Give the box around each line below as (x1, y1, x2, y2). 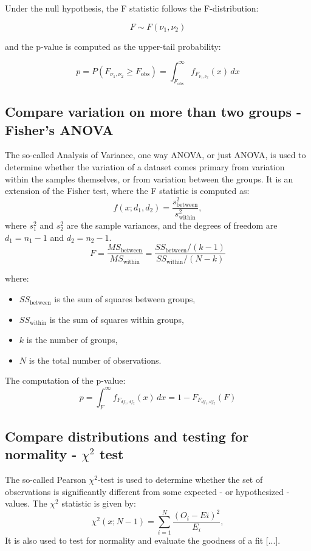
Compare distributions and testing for (5, 426, 249, 445)
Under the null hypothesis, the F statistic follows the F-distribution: (5, 2, 259, 14)
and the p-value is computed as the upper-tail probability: (5, 40, 221, 52)
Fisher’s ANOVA (5, 120, 114, 139)
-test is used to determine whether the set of (97, 473, 263, 485)
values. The (5, 497, 47, 510)
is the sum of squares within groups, (49, 313, 185, 325)
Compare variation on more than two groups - (5, 102, 301, 121)
